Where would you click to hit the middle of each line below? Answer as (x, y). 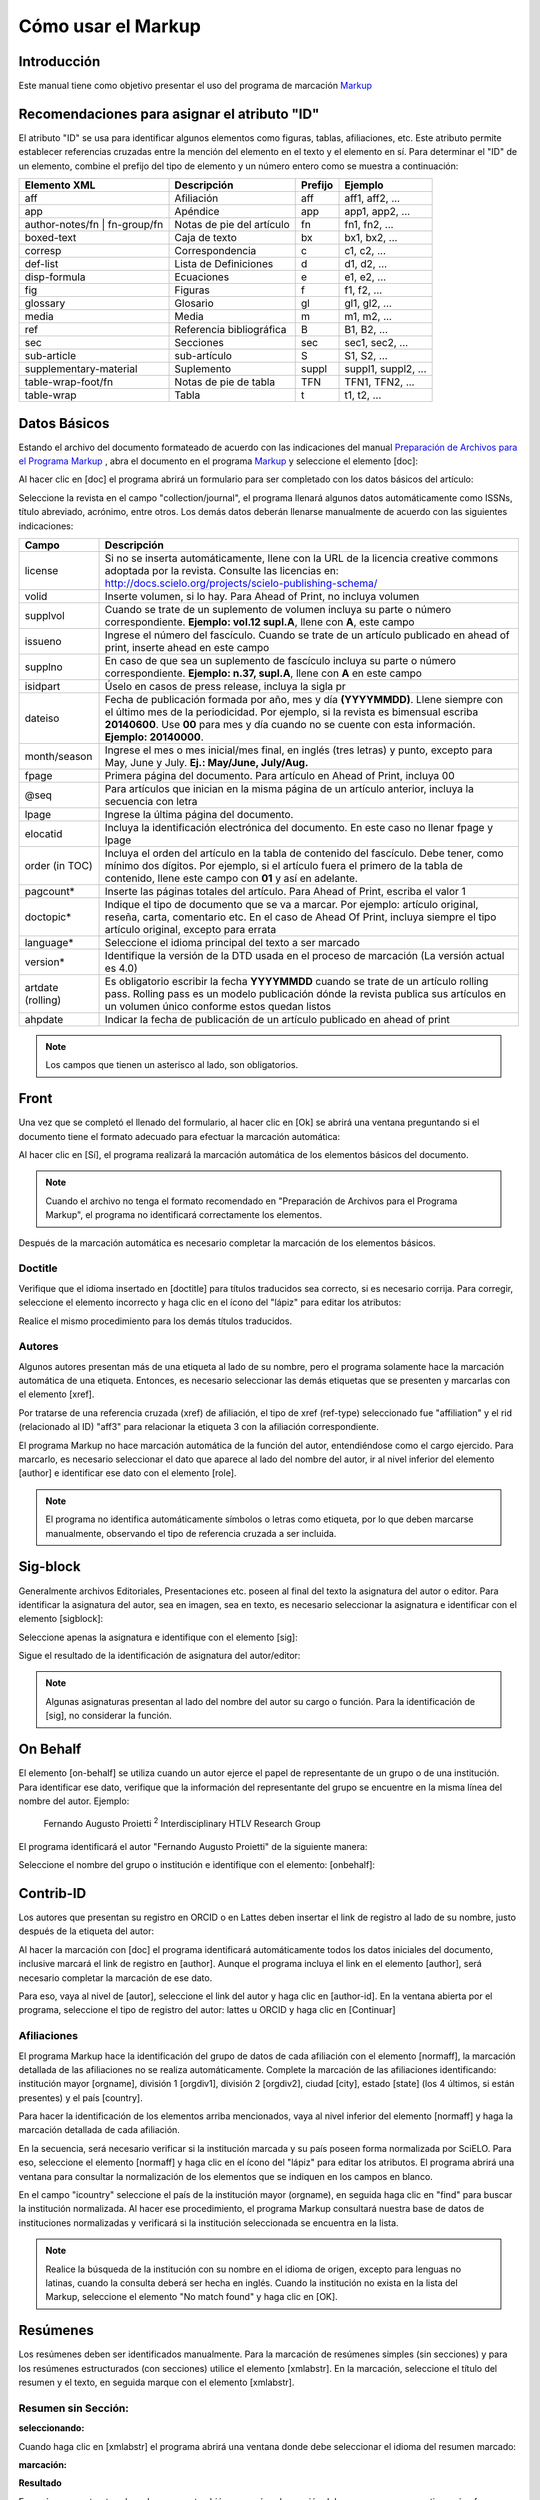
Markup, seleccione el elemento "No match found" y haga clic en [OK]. (192, 2297)
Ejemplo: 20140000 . (154, 737)
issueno (43, 641)
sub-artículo (203, 356)
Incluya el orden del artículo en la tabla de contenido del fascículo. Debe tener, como (304, 853)
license (41, 570)
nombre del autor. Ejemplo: (74, 1801)
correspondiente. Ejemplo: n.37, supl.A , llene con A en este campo (263, 673)
